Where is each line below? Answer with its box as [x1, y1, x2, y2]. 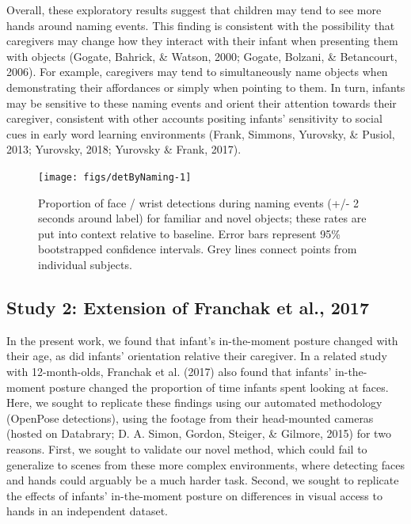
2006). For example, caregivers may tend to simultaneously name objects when [6, 63, 388, 80]
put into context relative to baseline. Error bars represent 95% [38, 225, 341, 241]
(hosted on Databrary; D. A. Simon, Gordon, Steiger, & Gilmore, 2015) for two [6, 425, 391, 442]
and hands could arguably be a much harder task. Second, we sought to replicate [6, 472, 399, 488]
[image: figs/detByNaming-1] [38, 171, 192, 183]
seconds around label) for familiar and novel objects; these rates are [38, 210, 367, 226]
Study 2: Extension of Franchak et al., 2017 [6, 294, 369, 319]
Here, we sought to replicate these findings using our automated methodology [6, 394, 382, 411]
